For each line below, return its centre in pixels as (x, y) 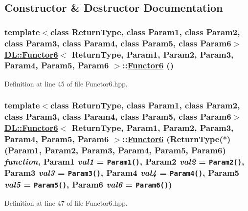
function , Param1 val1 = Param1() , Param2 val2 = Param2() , (124, 161)
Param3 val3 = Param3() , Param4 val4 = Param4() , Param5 (122, 173)
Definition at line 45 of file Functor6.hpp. (66, 83)
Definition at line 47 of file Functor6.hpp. (66, 202)
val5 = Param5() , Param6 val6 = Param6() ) (88, 184)
